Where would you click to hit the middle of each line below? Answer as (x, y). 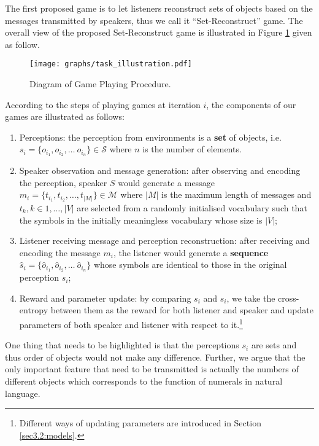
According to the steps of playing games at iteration (103, 104)
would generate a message (166, 182)
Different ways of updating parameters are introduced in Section (140, 423)
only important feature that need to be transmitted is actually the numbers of (152, 369)
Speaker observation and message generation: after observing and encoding (160, 170)
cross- (289, 298)
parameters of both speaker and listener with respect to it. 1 (131, 323)
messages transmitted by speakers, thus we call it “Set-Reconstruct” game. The (154, 20)
